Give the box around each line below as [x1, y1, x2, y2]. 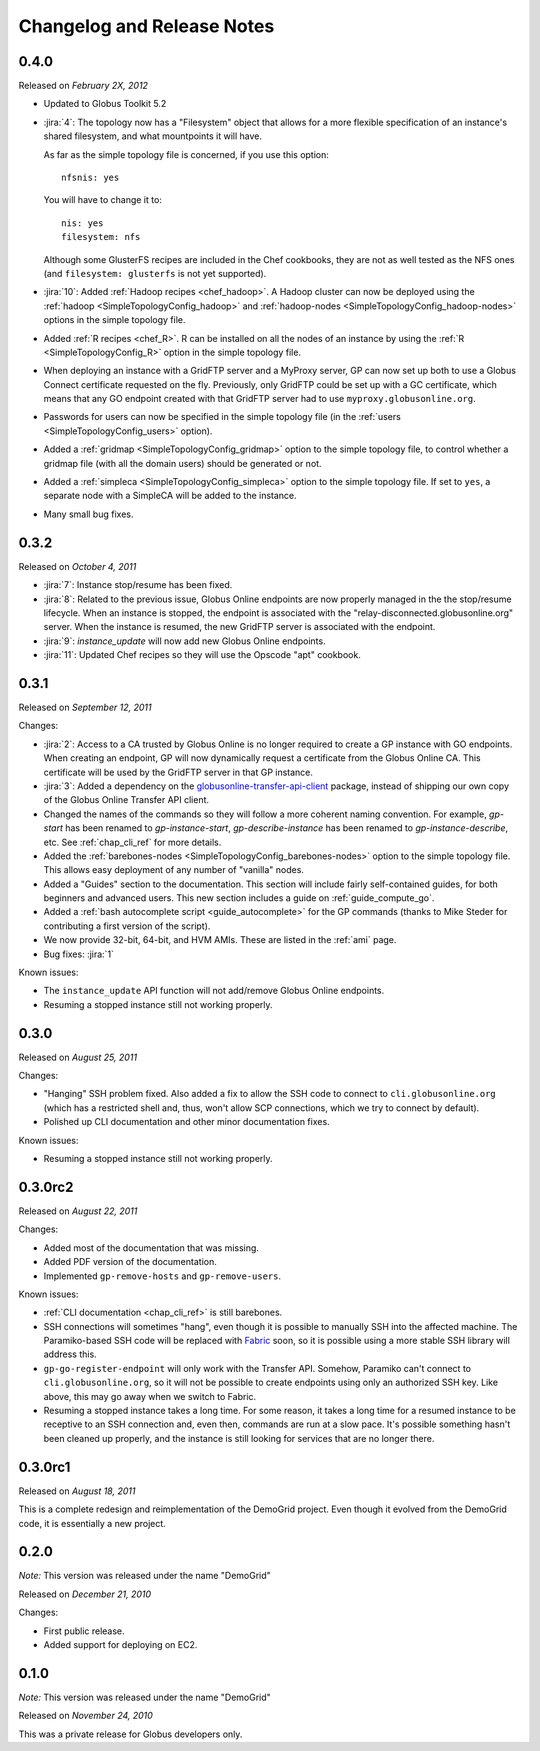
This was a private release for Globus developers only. [18, 1728, 243, 1740]
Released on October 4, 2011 [18, 560, 137, 572]
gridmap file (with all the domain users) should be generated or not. [43, 457, 322, 469]
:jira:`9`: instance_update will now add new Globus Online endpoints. [43, 635, 326, 647]
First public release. [43, 1625, 125, 1637]
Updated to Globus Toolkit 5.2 [43, 98, 167, 110]
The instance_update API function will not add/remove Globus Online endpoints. [43, 985, 385, 997]
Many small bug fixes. [43, 508, 134, 520]
